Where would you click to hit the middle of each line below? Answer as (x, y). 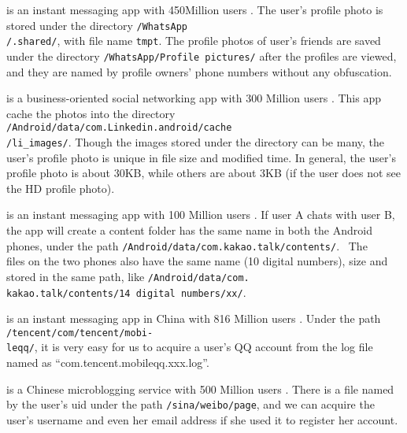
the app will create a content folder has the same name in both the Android (189, 230)
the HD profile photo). (61, 188)
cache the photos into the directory (91, 113)
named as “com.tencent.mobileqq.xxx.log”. (108, 363)
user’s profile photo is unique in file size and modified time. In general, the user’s (201, 157)
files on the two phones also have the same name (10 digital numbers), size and (197, 261)
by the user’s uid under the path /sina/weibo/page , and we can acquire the (191, 404)
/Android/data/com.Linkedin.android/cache (119, 128)
